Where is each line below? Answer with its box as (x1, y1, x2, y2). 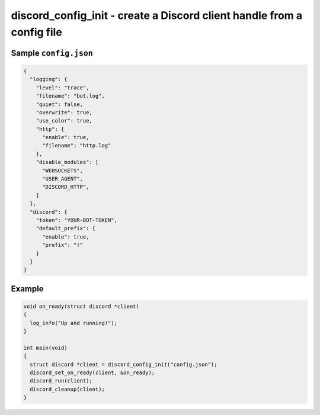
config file (11, 25, 62, 38)
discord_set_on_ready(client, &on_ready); (30, 369, 155, 376)
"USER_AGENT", (42, 175, 83, 182)
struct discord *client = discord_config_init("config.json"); (30, 361, 217, 368)
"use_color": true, (36, 117, 93, 124)
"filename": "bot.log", (36, 92, 105, 99)
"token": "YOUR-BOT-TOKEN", (36, 217, 118, 223)
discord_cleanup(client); (30, 385, 105, 393)
